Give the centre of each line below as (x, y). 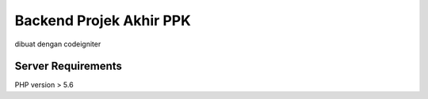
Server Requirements (69, 66)
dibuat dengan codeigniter (58, 44)
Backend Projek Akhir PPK (103, 20)
